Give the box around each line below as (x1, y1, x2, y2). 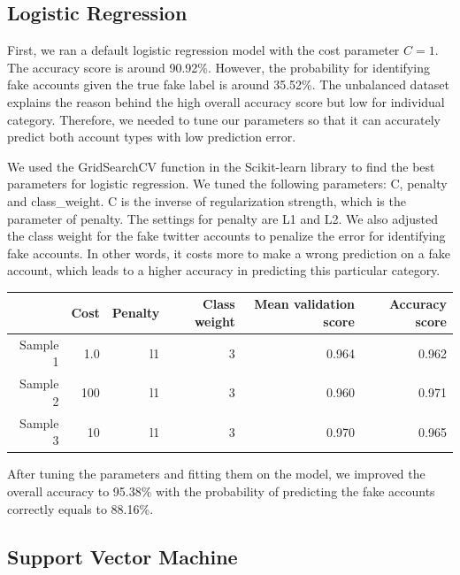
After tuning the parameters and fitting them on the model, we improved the (7, 464, 425, 483)
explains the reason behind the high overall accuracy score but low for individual (7, 92, 445, 111)
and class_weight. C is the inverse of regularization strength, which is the (7, 191, 406, 210)
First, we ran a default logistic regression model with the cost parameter (7, 41, 400, 59)
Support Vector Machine (7, 542, 238, 570)
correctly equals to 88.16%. (7, 499, 154, 517)
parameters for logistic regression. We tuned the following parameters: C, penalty (7, 174, 448, 193)
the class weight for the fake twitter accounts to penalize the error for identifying (7, 226, 446, 245)
